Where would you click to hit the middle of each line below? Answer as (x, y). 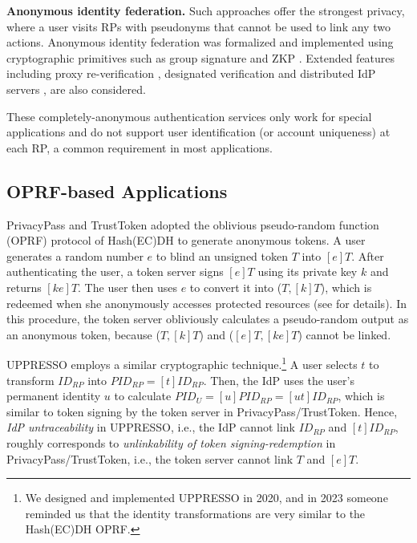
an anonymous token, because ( (83, 334)
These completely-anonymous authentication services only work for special (189, 116)
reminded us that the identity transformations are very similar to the (195, 513)
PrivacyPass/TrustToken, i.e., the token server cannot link (150, 458)
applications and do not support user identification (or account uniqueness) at (198, 132)
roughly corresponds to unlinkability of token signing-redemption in (171, 442)
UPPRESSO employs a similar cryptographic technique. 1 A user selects (182, 363)
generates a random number (75, 255)
